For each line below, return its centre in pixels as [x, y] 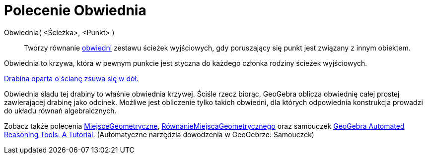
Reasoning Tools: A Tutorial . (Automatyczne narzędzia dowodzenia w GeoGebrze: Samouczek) [159, 134]
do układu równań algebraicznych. [60, 110]
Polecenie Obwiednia [75, 10]
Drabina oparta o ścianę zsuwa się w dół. [71, 78]
